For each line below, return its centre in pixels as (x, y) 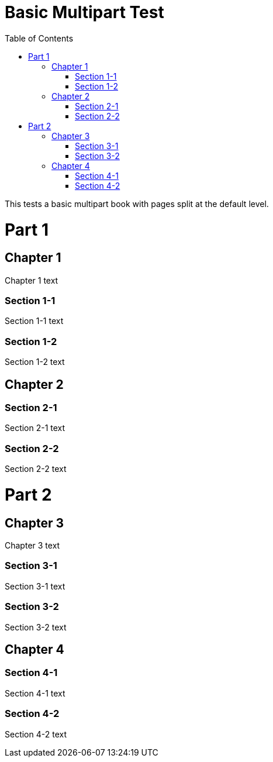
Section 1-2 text (35, 362)
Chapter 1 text (32, 280)
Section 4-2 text (36, 734)
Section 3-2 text (36, 627)
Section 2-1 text (35, 428)
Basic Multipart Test (84, 12)
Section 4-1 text (35, 693)
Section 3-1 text (35, 586)
